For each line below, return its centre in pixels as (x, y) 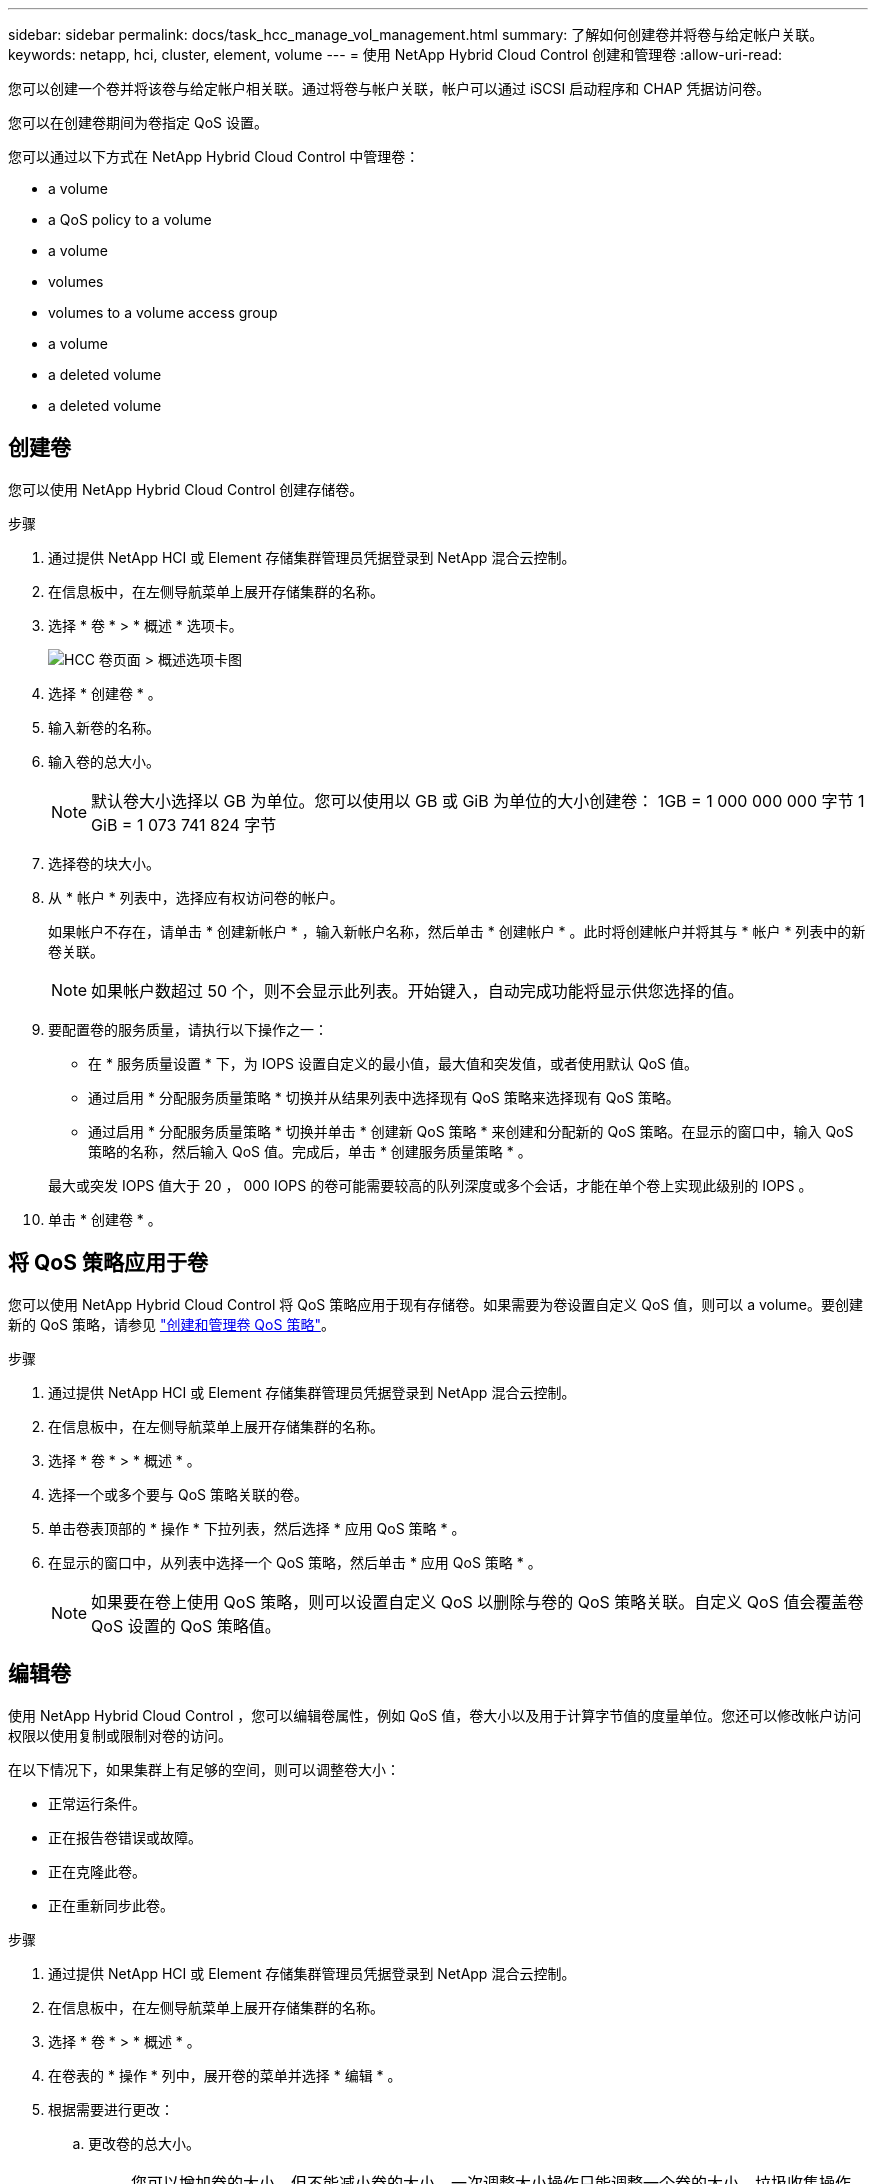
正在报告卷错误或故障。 (125, 1837)
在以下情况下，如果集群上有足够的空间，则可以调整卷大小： (204, 1769)
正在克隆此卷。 (97, 1871)
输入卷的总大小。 (104, 761)
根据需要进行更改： (111, 2109)
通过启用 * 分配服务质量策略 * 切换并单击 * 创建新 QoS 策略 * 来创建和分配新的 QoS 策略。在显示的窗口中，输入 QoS (471, 1131)
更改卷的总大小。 (144, 2143)
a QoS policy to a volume (130, 219)
